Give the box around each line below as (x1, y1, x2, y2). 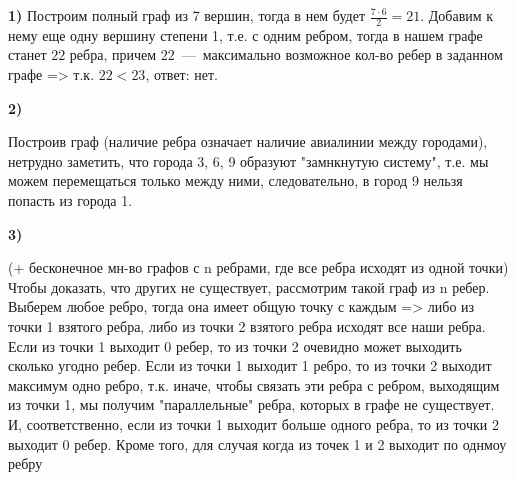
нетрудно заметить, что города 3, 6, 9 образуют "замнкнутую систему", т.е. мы (8, 150, 489, 171)
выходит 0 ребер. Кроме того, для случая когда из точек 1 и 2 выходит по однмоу (8, 433, 507, 454)
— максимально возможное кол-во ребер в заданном (181, 44, 503, 65)
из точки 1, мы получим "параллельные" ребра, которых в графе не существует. (8, 394, 495, 415)
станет (8, 44, 47, 65)
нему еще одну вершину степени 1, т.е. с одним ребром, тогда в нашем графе (8, 24, 483, 45)
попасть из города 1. (8, 189, 133, 210)
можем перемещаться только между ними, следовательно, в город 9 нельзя (8, 170, 463, 191)
